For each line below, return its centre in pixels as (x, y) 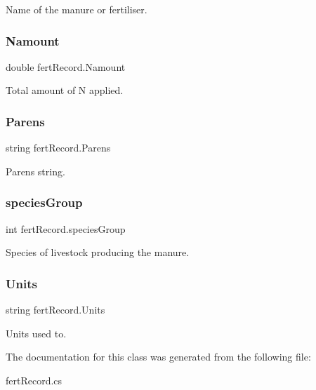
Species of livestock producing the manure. (98, 252)
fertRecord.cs (34, 380)
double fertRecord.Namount (66, 66)
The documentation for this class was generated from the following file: (158, 357)
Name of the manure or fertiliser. (77, 9)
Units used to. (36, 333)
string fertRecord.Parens (58, 148)
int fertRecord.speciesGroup (66, 228)
